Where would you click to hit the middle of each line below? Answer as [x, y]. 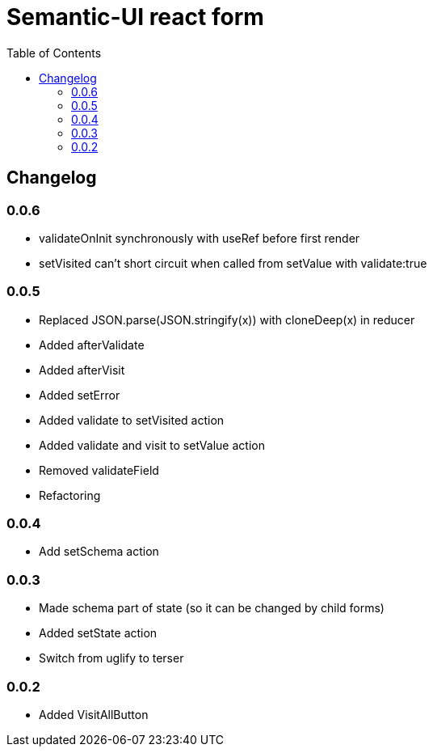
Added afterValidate [92, 345]
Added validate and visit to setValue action [152, 445]
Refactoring [70, 495]
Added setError [80, 395]
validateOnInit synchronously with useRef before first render [200, 238]
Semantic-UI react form [135, 17]
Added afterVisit [82, 370]
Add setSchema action [99, 552]
